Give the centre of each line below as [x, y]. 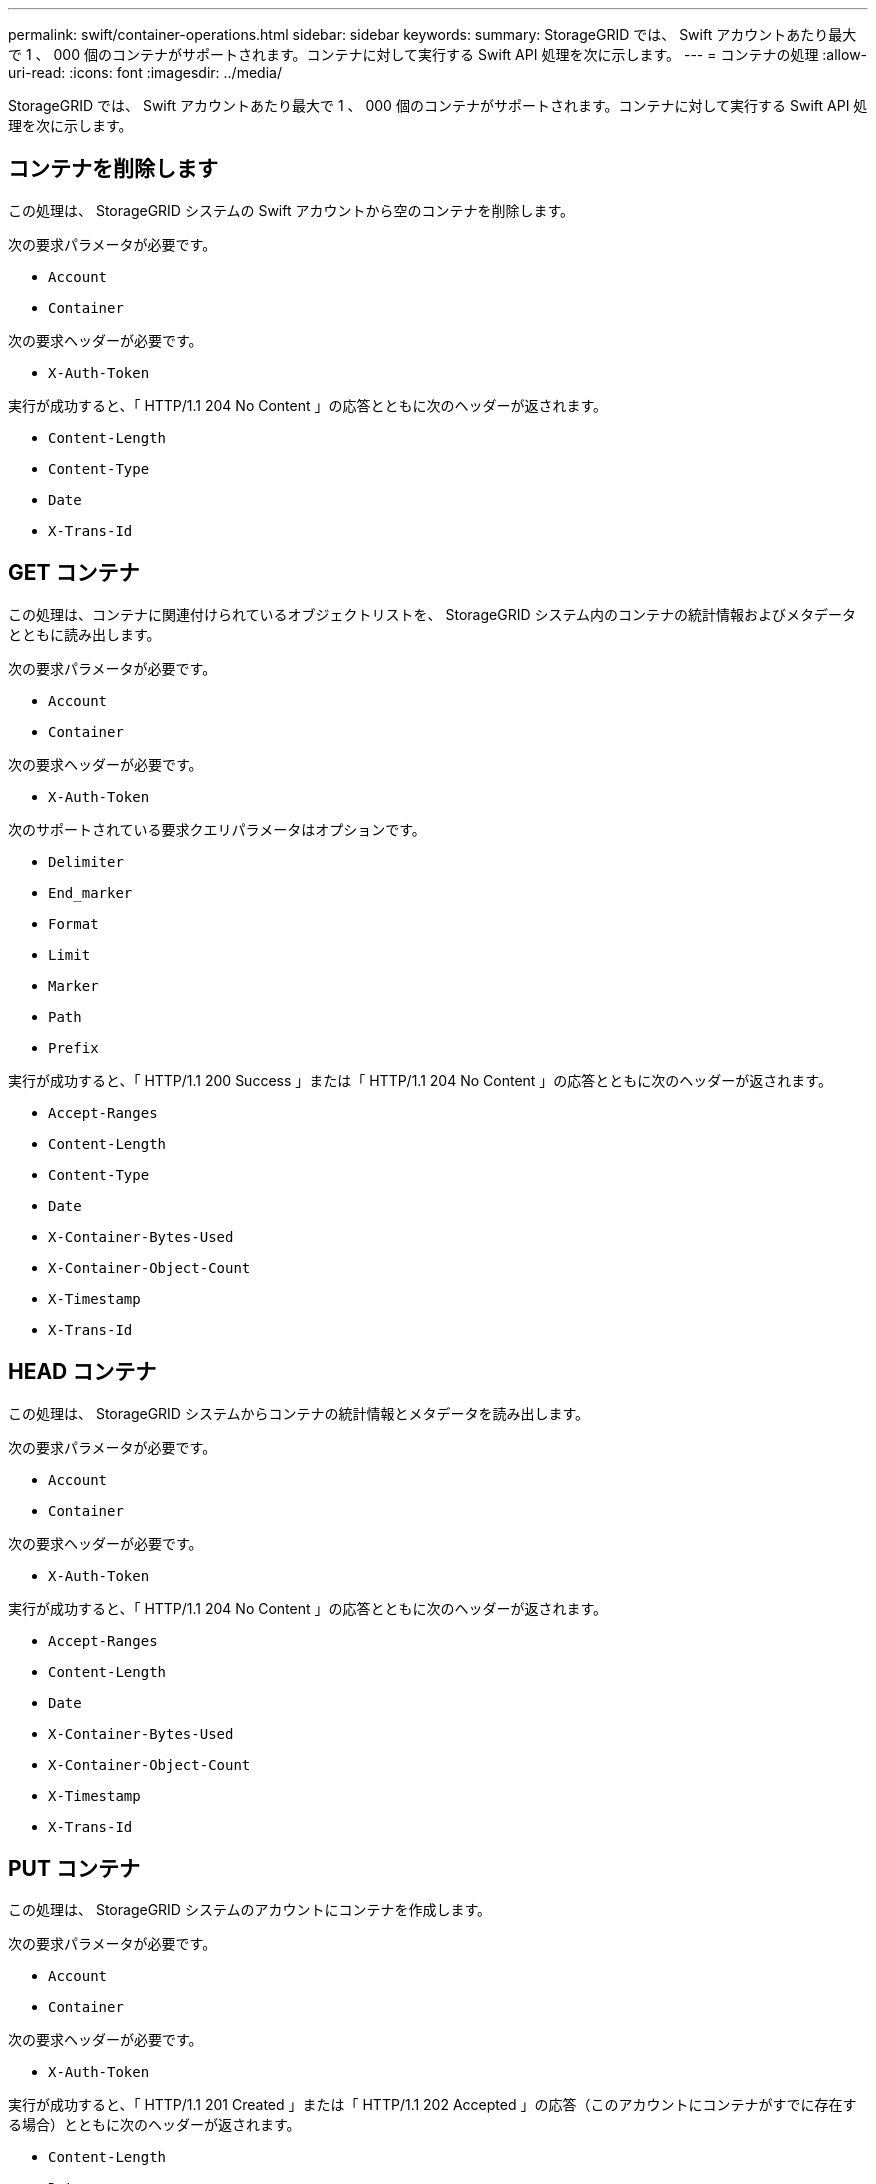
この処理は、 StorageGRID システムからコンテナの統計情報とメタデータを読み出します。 [299, 1413]
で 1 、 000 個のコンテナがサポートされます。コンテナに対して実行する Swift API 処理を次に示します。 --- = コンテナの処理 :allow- [438, 54]
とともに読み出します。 [84, 634]
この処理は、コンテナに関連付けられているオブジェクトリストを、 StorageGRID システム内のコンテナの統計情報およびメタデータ [432, 614]
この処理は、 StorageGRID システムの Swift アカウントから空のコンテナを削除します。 [291, 210]
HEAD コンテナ [82, 1372]
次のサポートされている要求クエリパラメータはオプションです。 [217, 829]
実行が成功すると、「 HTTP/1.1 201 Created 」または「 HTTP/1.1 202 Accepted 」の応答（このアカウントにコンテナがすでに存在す [432, 2105]
